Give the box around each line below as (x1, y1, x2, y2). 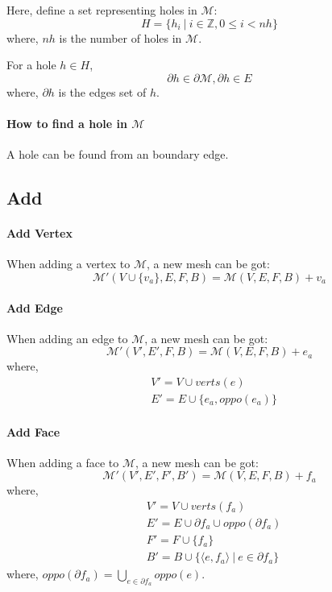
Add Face (6, 423, 60, 440)
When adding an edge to (6, 329, 128, 346)
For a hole (6, 56, 56, 73)
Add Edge (6, 299, 63, 316)
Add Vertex (6, 225, 73, 242)
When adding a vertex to (6, 255, 131, 272)
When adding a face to (6, 453, 119, 470)
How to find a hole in (6, 114, 127, 131)
